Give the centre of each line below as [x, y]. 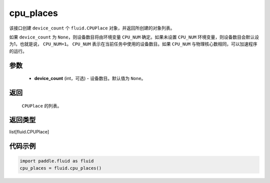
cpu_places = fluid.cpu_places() [61, 168]
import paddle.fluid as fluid [57, 161]
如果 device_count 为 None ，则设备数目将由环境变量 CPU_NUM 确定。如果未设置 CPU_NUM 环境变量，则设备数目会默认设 [134, 37]
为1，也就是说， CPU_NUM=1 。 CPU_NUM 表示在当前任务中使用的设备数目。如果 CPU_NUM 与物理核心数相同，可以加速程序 [133, 44]
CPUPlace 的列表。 [42, 105]
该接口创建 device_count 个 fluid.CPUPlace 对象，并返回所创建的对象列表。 [92, 28]
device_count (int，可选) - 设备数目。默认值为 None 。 [90, 78]
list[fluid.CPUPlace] [29, 132]
